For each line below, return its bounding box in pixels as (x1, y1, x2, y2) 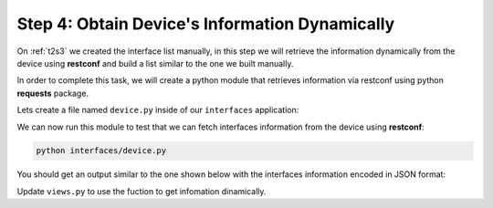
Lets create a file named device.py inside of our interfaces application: (16, 105, 299, 116)
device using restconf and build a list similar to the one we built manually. (16, 57, 294, 68)
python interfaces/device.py (36, 146, 167, 156)
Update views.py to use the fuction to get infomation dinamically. (16, 185, 267, 196)
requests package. (16, 88, 89, 99)
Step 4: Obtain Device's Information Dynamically (16, 14, 395, 34)
